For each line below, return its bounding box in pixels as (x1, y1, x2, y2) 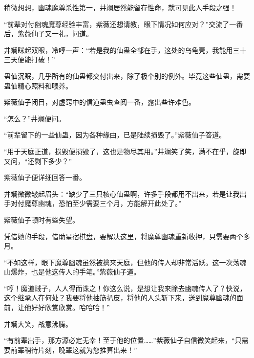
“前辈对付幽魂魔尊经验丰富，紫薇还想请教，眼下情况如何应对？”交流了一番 (4, 19, 243, 29)
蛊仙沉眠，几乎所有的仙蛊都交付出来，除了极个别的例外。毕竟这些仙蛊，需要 (4, 70, 250, 81)
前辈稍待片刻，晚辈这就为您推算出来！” (10, 344, 137, 355)
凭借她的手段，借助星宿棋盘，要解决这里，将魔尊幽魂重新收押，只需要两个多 (4, 231, 250, 241)
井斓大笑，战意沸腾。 (4, 318, 72, 329)
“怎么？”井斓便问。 (4, 113, 65, 123)
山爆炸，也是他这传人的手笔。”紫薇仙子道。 (4, 267, 141, 277)
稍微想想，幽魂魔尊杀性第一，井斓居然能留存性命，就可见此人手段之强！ (4, 2, 236, 12)
